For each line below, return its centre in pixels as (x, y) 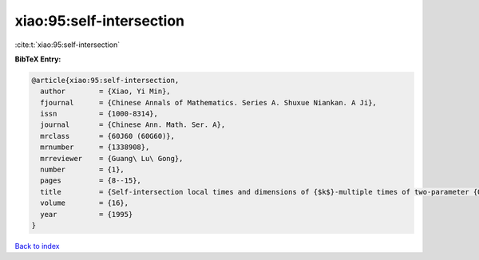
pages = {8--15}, (91, 181)
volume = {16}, (85, 203)
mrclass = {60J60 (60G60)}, (108, 136)
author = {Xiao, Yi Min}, (105, 91)
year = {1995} (87, 214)
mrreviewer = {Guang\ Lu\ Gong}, (112, 158)
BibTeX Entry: (38, 59)
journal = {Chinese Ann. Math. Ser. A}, (133, 125)
